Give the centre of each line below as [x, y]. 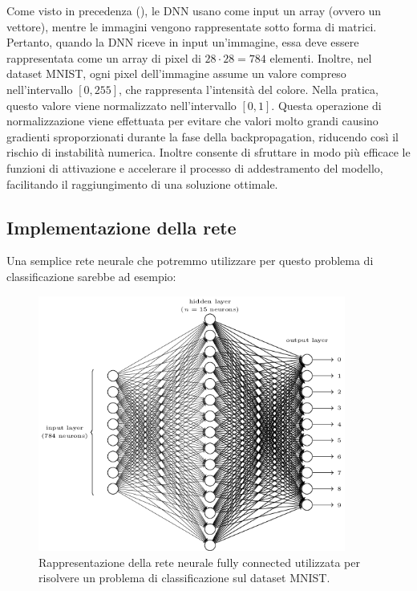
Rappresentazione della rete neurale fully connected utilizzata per [199, 562]
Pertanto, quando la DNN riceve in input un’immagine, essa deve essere [183, 42]
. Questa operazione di [326, 105]
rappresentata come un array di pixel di [104, 57]
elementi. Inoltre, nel [321, 57]
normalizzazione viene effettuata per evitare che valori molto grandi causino [192, 121]
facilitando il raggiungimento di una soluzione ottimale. [142, 183]
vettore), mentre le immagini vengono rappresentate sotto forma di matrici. [192, 26]
